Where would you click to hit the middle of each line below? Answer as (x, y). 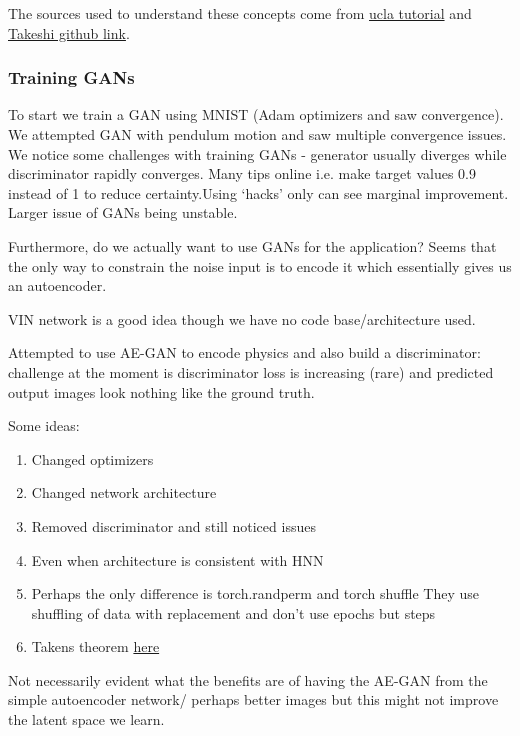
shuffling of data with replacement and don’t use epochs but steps (233, 612)
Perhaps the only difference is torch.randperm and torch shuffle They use (255, 593)
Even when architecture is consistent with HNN (177, 559)
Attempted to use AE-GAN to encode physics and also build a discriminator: (244, 352)
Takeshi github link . (69, 32)
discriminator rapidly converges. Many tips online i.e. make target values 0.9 (242, 173)
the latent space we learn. (86, 719)
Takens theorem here (95, 646)
